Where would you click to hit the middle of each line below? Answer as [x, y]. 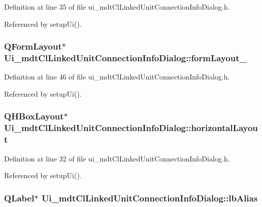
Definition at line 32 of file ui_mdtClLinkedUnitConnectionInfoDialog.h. [117, 158]
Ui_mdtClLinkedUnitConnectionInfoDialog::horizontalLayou [131, 128]
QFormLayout [33, 46]
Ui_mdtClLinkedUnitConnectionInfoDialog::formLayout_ [125, 58]
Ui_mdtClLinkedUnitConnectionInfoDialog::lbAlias [150, 198]
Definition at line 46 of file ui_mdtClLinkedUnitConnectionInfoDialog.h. [117, 77]
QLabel [19, 198]
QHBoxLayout [34, 116]
